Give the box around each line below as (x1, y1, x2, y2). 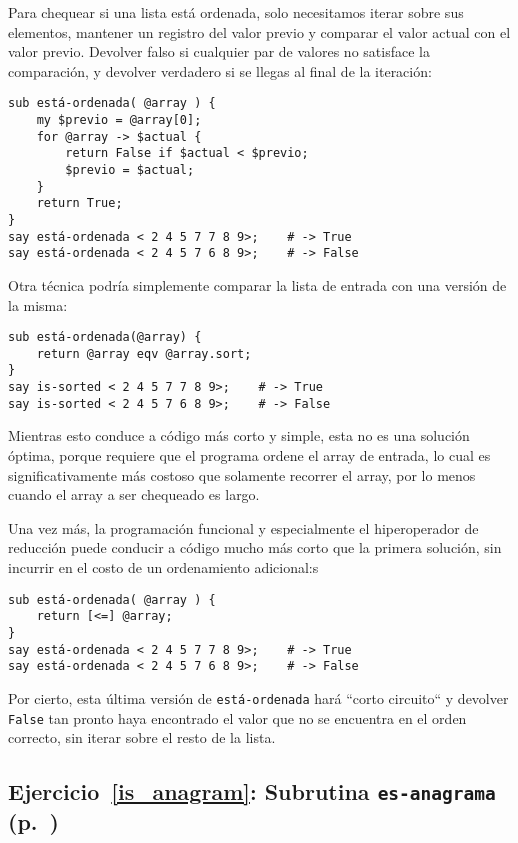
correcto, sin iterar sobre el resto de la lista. (8, 727, 276, 748)
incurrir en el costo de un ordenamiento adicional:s (8, 556, 319, 577)
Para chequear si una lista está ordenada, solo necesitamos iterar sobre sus (8, 2, 464, 22)
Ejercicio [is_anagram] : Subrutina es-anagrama (8, 776, 496, 807)
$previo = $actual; (65, 163, 195, 177)
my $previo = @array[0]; (36, 113, 202, 128)
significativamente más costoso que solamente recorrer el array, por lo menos (8, 464, 476, 485)
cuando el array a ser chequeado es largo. (8, 484, 260, 505)
